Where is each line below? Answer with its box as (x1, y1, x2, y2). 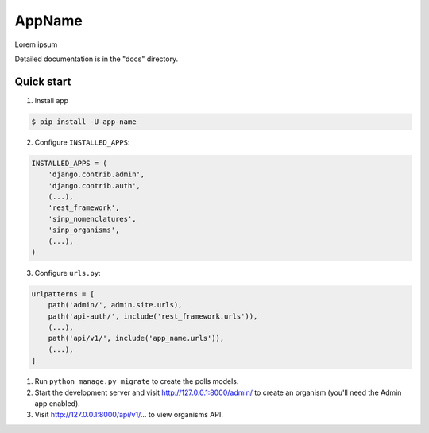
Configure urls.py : (34, 268, 101, 277)
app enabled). (34, 399, 81, 408)
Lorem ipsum (14, 40, 58, 49)
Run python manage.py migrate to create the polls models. (34, 377, 239, 386)
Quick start (14, 75, 71, 88)
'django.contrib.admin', (48, 170, 145, 179)
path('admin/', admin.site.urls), (48, 300, 183, 310)
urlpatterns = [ (31, 289, 95, 298)
